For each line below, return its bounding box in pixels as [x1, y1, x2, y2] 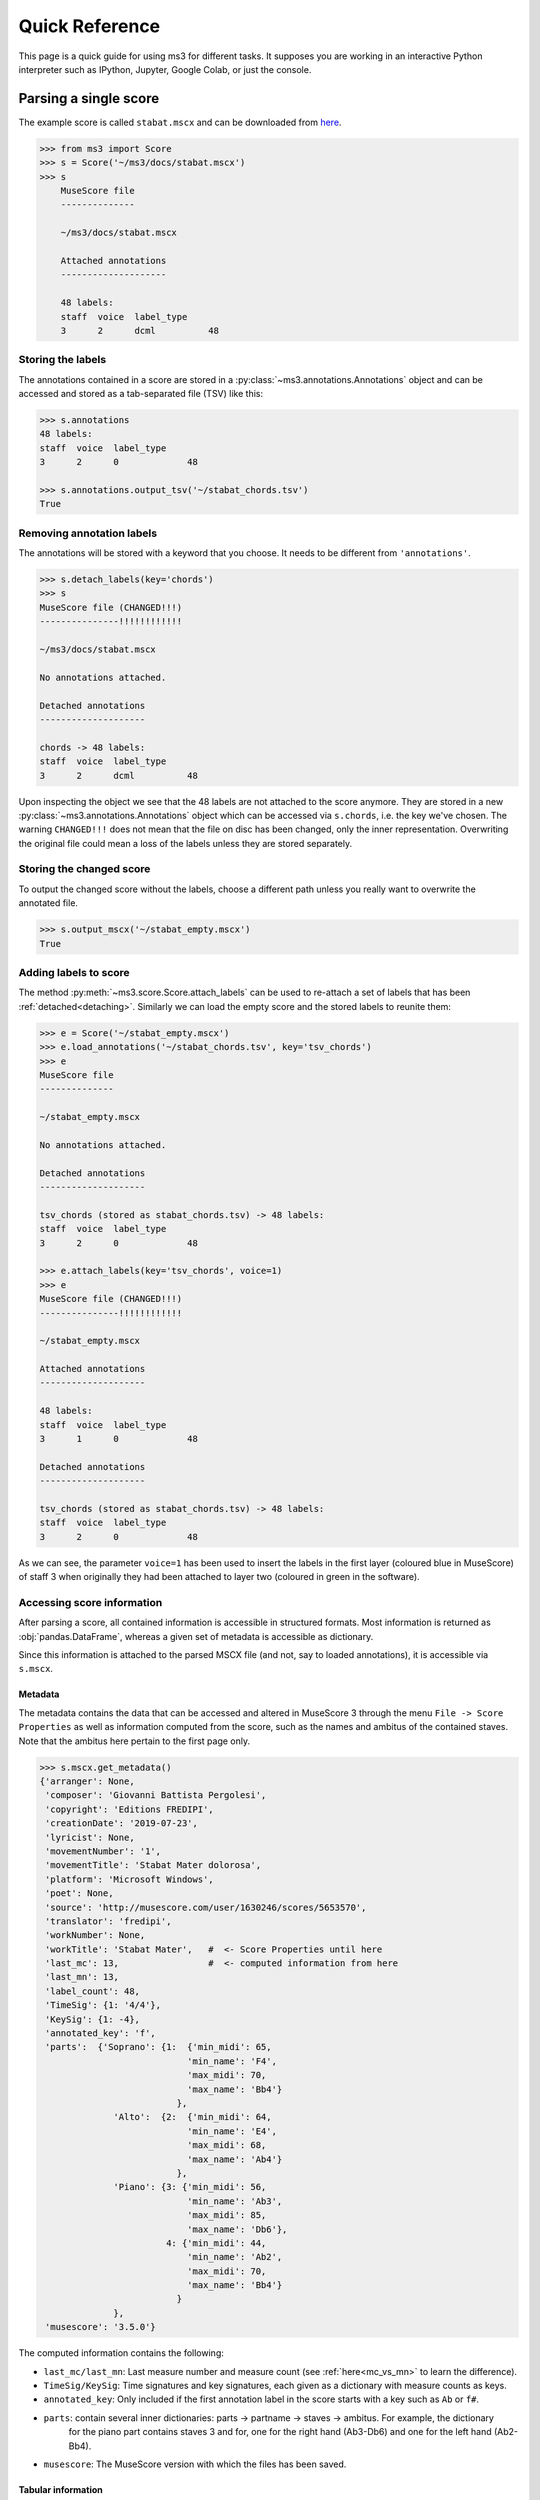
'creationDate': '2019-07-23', [45, 1818, 199, 1829]
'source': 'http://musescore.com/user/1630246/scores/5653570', [45, 1901, 367, 1913]
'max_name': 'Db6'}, [186, 2223, 288, 2235]
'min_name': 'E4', [186, 2125, 277, 2137]
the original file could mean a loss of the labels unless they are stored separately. [18, 837, 353, 849]
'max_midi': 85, [186, 2210, 267, 2221]
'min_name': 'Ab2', [186, 2251, 283, 2263]
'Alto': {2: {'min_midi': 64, [113, 2111, 272, 2123]
